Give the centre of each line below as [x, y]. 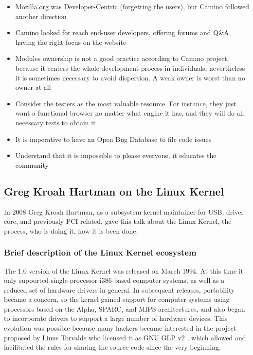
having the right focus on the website [71, 42]
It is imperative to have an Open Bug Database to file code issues [113, 139]
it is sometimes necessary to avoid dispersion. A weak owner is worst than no [130, 77]
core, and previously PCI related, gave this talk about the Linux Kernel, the [118, 221]
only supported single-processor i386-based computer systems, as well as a [114, 280]
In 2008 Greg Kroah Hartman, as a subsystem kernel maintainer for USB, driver [124, 211]
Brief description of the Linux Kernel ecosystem [100, 252]
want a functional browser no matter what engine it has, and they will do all [130, 113]
